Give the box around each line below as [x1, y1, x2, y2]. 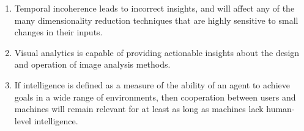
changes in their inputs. [14, 26, 103, 38]
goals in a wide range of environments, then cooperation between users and [14, 90, 296, 103]
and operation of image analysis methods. [14, 58, 171, 71]
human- [266, 102, 295, 115]
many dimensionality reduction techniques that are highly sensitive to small [14, 13, 298, 26]
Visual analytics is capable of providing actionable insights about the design [14, 46, 300, 58]
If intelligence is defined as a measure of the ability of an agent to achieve [14, 78, 290, 91]
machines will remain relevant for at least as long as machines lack [14, 102, 264, 115]
